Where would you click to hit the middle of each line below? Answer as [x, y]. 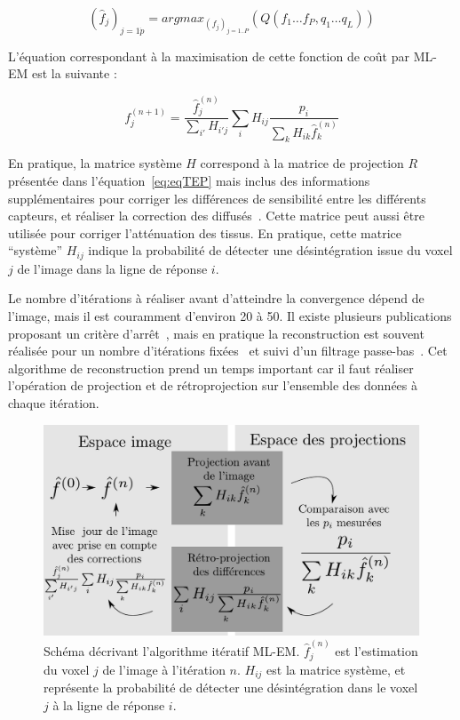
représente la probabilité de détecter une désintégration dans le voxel [231, 687]
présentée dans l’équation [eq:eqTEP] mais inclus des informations [189, 181]
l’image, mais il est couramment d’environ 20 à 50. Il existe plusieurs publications [230, 316]
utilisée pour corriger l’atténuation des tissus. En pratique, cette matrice [205, 232]
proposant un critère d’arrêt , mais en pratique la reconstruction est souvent [216, 333]
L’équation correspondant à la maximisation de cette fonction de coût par [209, 56]
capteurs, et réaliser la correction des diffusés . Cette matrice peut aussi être [216, 216]
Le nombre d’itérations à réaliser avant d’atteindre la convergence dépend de [216, 298]
